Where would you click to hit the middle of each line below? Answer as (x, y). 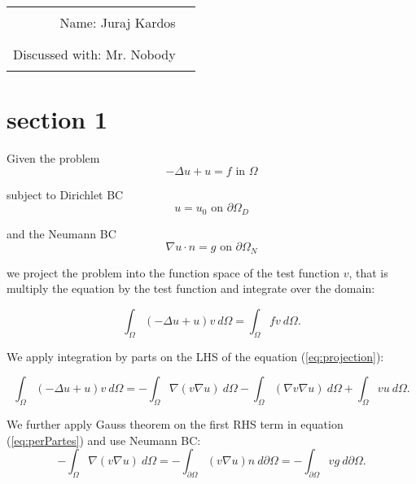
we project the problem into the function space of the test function (173, 272)
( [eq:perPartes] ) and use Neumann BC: (104, 440)
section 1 (57, 119)
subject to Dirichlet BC (65, 194)
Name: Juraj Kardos (118, 22)
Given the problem (53, 158)
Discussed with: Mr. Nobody (94, 54)
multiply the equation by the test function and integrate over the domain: (191, 288)
